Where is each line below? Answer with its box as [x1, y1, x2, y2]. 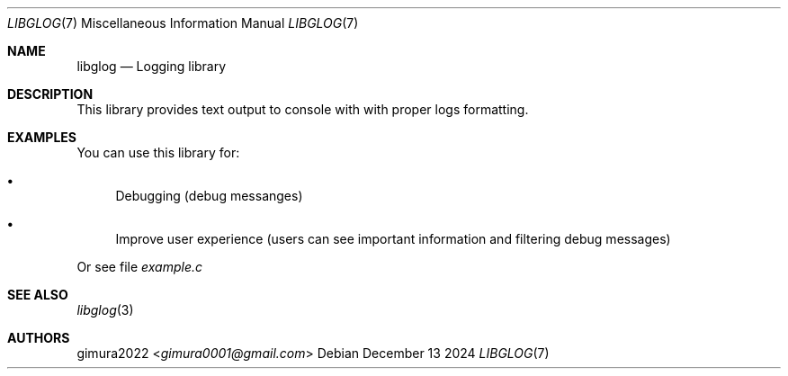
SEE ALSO [7, 287, 68, 302]
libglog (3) [76, 302, 134, 318]
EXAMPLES [7, 130, 76, 145]
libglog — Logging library [76, 58, 227, 74]
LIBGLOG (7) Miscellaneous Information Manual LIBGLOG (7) [7, 15, 359, 31]
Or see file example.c [76, 259, 203, 274]
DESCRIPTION [7, 86, 94, 102]
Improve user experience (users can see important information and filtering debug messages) [115, 231, 671, 246]
